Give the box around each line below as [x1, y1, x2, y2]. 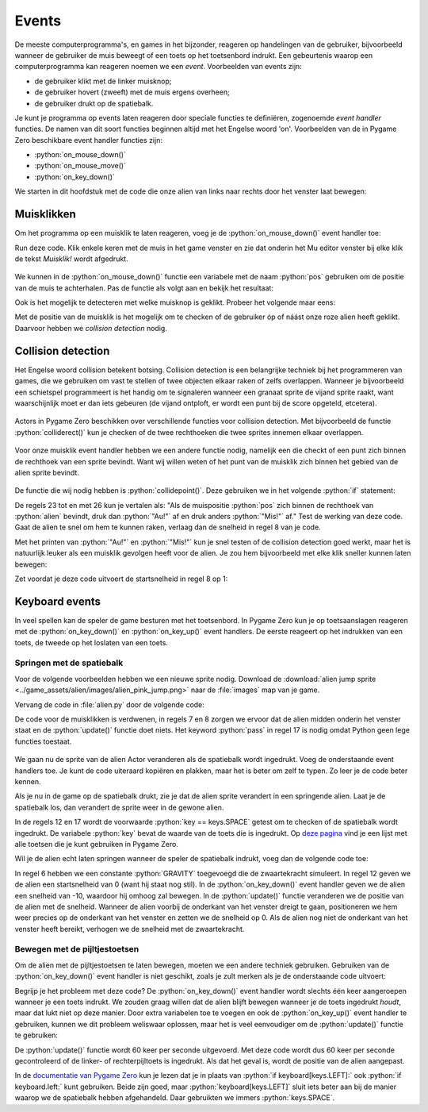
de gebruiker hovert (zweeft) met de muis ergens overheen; [34, 87, 230, 97]
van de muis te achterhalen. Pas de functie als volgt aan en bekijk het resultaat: [14, 283, 273, 293]
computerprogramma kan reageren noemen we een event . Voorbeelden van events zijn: [14, 62, 303, 71]
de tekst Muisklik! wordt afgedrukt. [14, 254, 128, 264]
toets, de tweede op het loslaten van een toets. [14, 637, 168, 647]
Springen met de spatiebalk [14, 657, 124, 668]
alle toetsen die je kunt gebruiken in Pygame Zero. [14, 839, 178, 848]
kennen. [14, 776, 41, 786]
